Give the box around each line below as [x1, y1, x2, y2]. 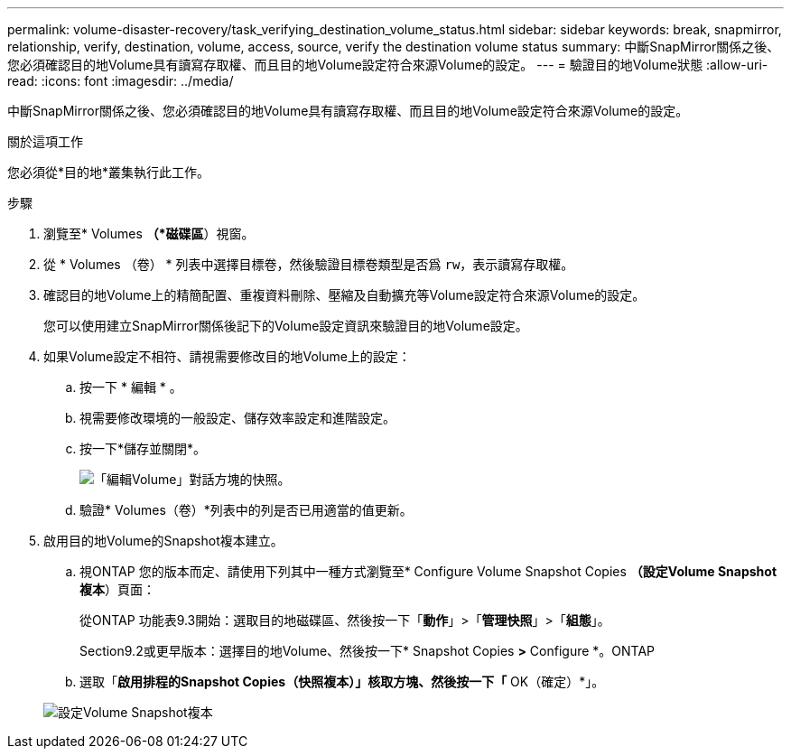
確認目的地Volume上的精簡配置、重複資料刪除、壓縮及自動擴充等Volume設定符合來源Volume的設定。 [43, 287, 646, 303]
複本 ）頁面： [79, 582, 155, 597]
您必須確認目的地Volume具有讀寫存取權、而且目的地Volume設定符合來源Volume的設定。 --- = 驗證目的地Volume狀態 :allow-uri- [7, 57, 768, 72]
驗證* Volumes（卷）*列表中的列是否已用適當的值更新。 [79, 502, 413, 518]
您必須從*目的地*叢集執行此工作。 [7, 164, 210, 180]
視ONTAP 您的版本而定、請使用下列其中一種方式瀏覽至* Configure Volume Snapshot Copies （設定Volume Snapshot [79, 564, 777, 579]
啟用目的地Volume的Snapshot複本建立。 [43, 533, 284, 548]
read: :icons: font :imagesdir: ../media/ [7, 73, 234, 89]
